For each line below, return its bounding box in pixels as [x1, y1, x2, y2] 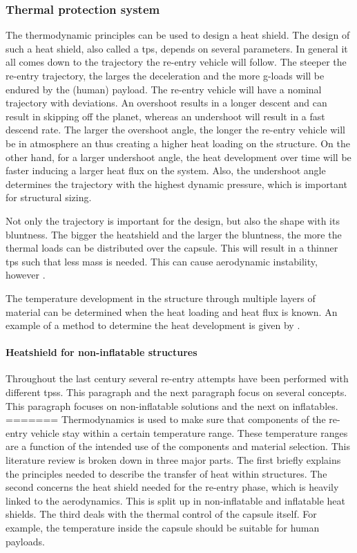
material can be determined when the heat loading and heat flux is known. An [6, 304, 338, 319]
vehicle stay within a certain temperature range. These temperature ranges [30, 425, 348, 440]
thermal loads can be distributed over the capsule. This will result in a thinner [6, 241, 338, 255]
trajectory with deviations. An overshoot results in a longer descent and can [6, 95, 327, 110]
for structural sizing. [6, 190, 92, 205]
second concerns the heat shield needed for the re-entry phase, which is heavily [6, 480, 339, 494]
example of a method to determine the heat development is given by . [6, 318, 300, 332]
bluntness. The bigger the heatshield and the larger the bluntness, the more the [6, 227, 342, 241]
